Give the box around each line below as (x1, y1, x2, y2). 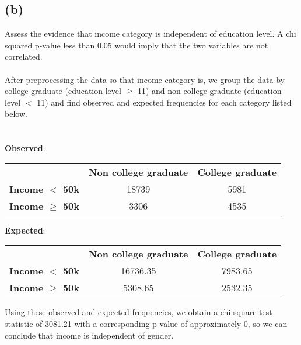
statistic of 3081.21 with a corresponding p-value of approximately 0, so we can (5, 317, 288, 329)
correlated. (5, 50, 43, 62)
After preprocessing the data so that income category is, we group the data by (5, 73, 285, 85)
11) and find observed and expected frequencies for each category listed (37, 96, 292, 108)
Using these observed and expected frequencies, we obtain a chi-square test (5, 306, 272, 318)
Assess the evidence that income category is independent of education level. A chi (5, 27, 296, 40)
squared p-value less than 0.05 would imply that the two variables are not (5, 39, 268, 51)
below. (5, 107, 27, 120)
